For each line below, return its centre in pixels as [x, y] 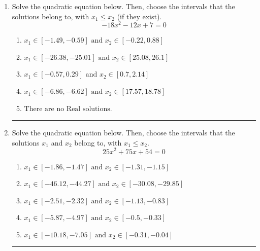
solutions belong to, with [51, 16]
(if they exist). [139, 16]
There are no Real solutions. [68, 109]
